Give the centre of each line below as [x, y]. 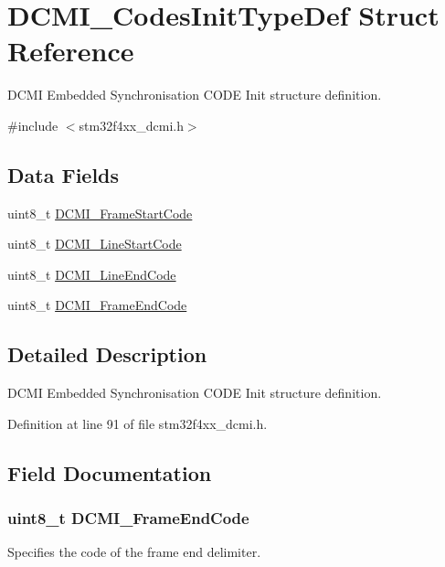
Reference [71, 51]
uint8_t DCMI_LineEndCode [92, 274]
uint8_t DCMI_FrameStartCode [100, 213]
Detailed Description [107, 354]
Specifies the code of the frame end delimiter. [134, 552]
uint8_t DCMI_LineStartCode [95, 244]
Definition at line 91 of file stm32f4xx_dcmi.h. [138, 423]
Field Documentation [110, 472]
